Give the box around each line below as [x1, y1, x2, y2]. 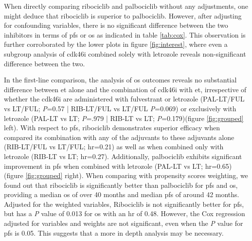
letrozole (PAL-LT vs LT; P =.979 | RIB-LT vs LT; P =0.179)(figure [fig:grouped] [4, 113, 244, 123]
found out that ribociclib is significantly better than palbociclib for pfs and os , [4, 180, 238, 190]
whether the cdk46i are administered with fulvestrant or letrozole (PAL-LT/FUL [4, 94, 245, 104]
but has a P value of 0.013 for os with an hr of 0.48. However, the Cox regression [4, 208, 245, 219]
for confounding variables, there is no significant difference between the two [4, 20, 228, 30]
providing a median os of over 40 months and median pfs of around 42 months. [4, 189, 239, 200]
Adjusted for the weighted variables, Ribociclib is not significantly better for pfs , [4, 199, 244, 209]
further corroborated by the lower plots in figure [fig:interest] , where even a [4, 39, 228, 49]
